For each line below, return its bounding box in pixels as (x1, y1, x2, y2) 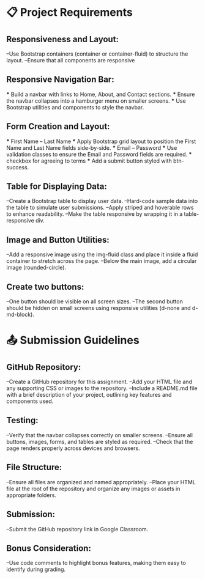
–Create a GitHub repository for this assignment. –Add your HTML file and (6, 378, 193, 386)
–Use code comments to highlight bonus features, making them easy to (6, 559, 187, 567)
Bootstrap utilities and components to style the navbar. (6, 103, 144, 111)
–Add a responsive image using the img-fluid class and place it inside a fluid (6, 251, 198, 258)
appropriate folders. (6, 491, 57, 499)
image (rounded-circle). (6, 264, 66, 271)
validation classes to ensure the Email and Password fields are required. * (6, 150, 192, 158)
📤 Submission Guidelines (6, 333, 140, 347)
